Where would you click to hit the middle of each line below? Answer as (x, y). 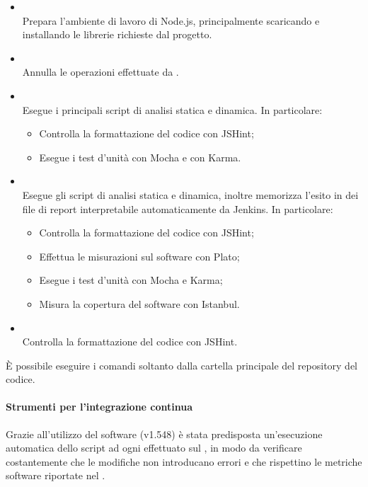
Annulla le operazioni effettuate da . (100, 72)
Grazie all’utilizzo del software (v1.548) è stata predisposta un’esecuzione (164, 434)
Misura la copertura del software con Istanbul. (139, 303)
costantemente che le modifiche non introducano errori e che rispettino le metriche (184, 461)
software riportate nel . (56, 475)
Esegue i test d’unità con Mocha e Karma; (131, 280)
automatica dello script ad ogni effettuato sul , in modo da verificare (154, 448)
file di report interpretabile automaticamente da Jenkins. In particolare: (178, 208)
